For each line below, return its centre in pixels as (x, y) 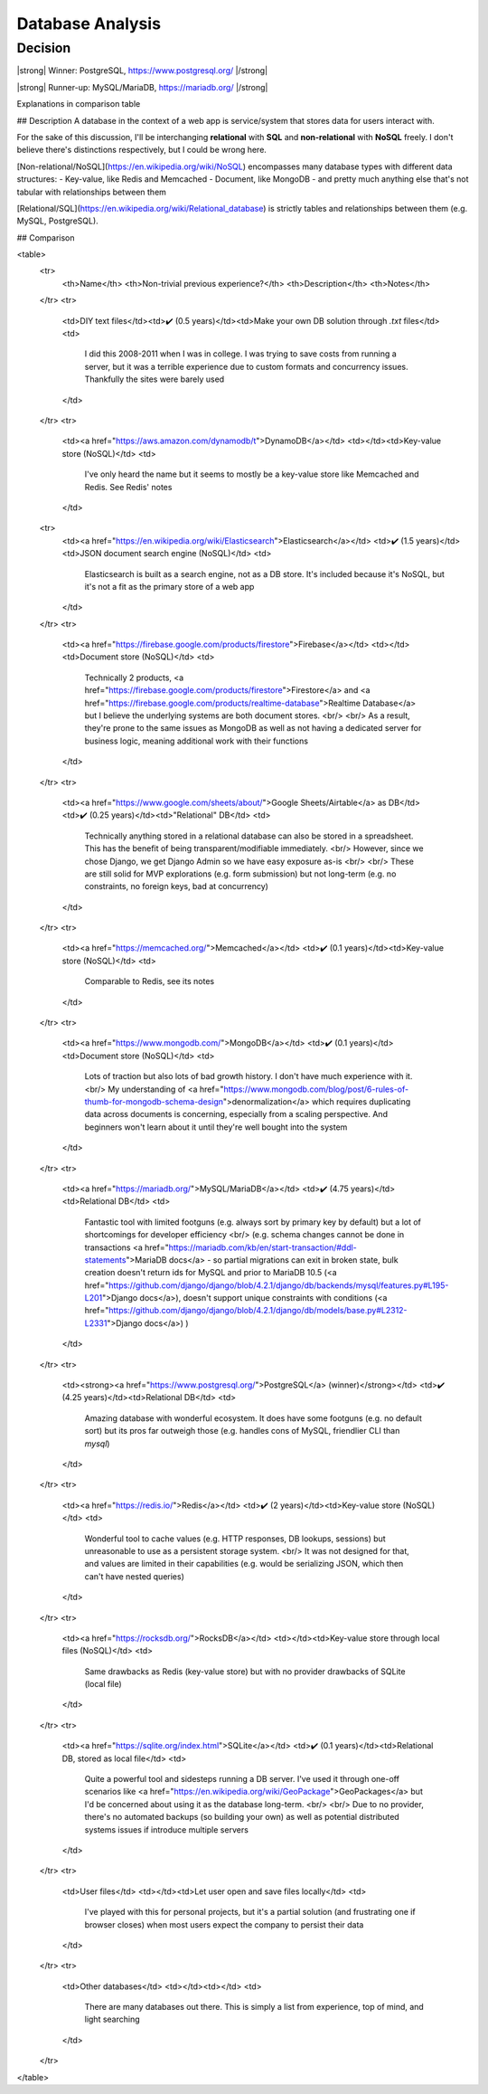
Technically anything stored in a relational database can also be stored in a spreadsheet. (249, 836)
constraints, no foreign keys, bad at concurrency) (176, 886)
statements (105, 1260)
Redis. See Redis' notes (128, 487)
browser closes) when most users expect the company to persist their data (224, 1924)
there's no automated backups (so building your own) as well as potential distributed (242, 1817)
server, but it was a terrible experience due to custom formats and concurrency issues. (246, 366)
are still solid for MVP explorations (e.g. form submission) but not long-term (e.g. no (240, 874)
